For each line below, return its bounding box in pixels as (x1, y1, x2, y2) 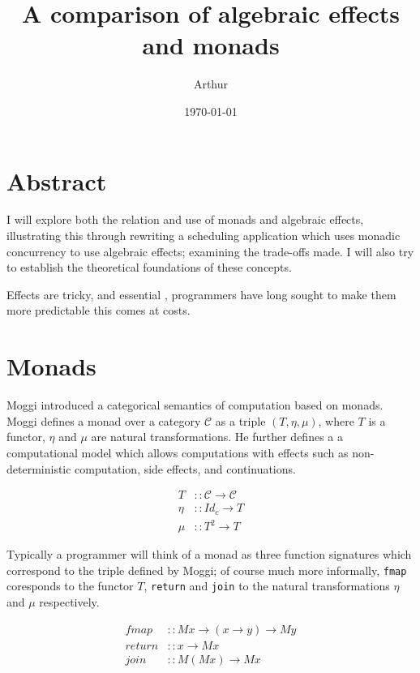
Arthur (193, 75, 229, 92)
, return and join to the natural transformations (144, 577, 390, 594)
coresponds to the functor (6, 577, 134, 594)
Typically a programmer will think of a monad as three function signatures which (6, 546, 412, 563)
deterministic (6, 460, 71, 477)
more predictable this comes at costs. (6, 302, 191, 319)
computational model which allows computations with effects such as (6, 444, 349, 461)
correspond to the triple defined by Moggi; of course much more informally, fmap (6, 561, 407, 578)
